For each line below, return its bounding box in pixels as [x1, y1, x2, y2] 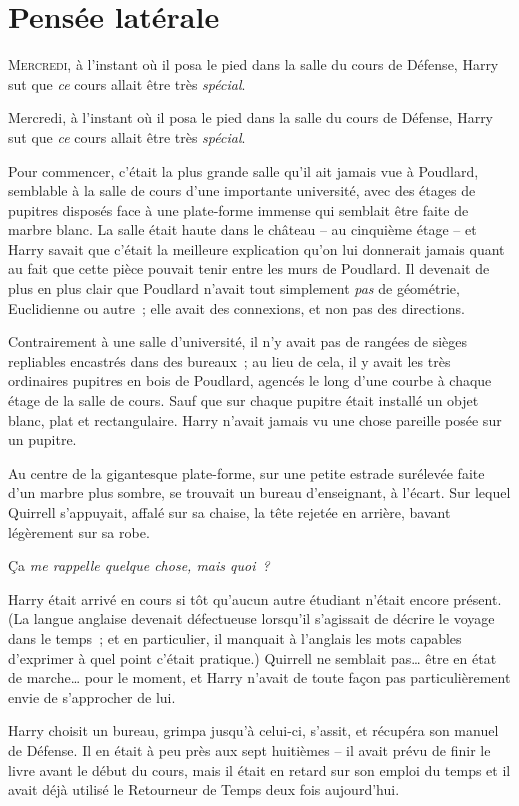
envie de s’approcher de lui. [8, 686, 176, 707]
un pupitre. [8, 429, 77, 450]
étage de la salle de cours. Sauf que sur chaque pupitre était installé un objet [8, 390, 479, 411]
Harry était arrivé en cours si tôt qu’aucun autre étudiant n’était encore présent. [8, 588, 502, 609]
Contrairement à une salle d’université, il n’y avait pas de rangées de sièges [8, 331, 468, 352]
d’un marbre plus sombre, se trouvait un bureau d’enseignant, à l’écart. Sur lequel [8, 482, 511, 503]
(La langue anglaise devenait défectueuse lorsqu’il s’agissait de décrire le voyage [8, 608, 495, 629]
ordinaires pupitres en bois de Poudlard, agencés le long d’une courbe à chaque [8, 370, 492, 391]
